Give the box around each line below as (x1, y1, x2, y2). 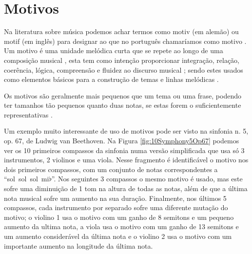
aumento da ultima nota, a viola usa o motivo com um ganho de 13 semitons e (4, 221, 239, 232)
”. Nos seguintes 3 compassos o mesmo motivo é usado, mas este (51, 174, 243, 184)
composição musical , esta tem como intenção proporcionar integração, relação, (4, 55, 239, 65)
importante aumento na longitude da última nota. (4, 240, 153, 251)
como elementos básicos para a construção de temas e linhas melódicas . (4, 74, 219, 84)
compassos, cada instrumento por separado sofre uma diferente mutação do (4, 202, 228, 213)
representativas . (4, 109, 53, 119)
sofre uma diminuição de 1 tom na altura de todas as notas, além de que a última (4, 183, 248, 194)
